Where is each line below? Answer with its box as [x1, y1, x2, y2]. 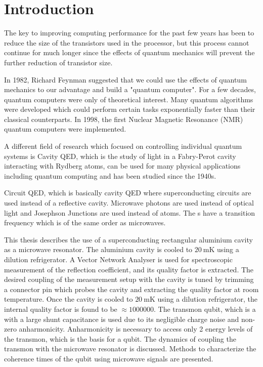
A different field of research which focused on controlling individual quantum [4, 141, 242, 151]
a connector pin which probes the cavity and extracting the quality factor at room [4, 283, 259, 294]
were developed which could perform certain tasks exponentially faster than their [4, 104, 255, 114]
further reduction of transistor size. [4, 57, 113, 67]
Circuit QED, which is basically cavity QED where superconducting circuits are [4, 187, 251, 198]
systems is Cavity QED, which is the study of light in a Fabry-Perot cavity [4, 150, 236, 161]
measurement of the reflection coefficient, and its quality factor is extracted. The [4, 264, 254, 274]
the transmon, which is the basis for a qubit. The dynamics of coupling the [4, 333, 236, 344]
